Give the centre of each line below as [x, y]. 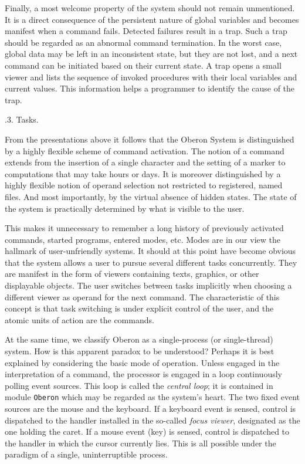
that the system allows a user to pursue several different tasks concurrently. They [151, 262]
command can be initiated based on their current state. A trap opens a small [143, 65]
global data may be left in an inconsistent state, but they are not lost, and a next [151, 54]
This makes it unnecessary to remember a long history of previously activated [144, 228]
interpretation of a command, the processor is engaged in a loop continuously [143, 374]
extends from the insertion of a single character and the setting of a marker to [145, 162]
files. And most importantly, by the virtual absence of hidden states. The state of [151, 196]
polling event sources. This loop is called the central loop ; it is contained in [139, 385]
